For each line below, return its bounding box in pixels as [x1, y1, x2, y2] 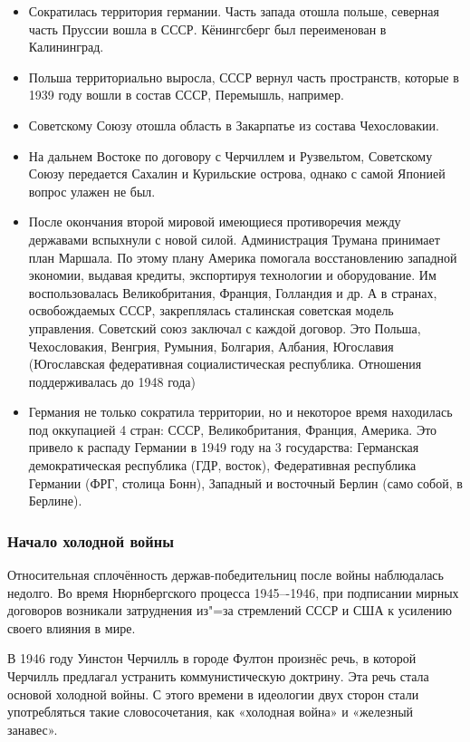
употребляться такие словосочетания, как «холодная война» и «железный [7, 702, 414, 721]
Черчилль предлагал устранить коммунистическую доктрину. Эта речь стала [7, 667, 429, 686]
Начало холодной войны [7, 529, 174, 552]
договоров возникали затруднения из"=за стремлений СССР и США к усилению [7, 601, 453, 620]
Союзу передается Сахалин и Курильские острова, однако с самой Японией [28, 164, 446, 183]
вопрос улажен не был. [28, 181, 156, 200]
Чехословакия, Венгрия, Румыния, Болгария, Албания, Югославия [28, 336, 394, 355]
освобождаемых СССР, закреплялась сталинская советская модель [28, 301, 394, 320]
